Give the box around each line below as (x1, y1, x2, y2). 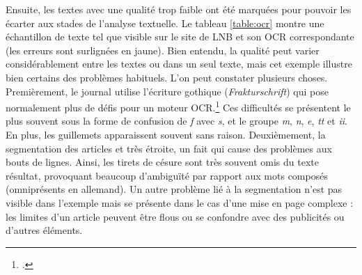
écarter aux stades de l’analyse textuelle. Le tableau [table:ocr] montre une (6, 15, 324, 30)
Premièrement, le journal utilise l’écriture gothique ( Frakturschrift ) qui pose (6, 84, 329, 98)
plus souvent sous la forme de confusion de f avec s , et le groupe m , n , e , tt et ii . (6, 113, 347, 128)
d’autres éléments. (6, 223, 83, 237)
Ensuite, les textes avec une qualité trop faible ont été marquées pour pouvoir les (6, 2, 352, 16)
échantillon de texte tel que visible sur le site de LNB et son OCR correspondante (6, 29, 354, 44)
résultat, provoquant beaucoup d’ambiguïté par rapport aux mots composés (6, 168, 328, 182)
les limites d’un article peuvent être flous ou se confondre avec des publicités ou (6, 209, 345, 223)
